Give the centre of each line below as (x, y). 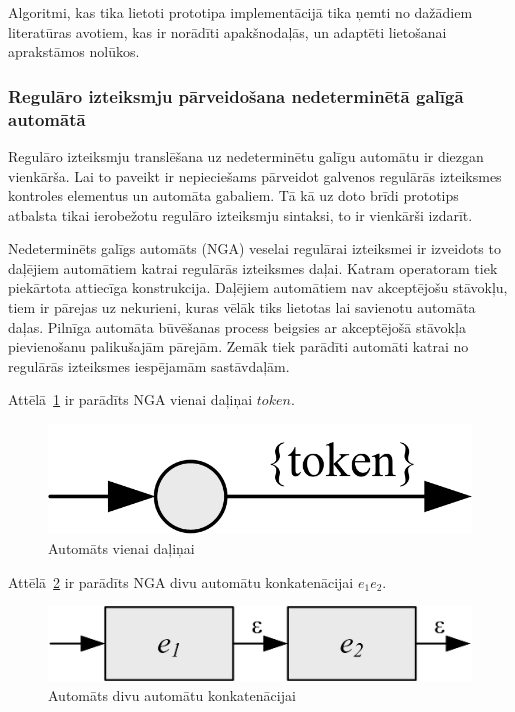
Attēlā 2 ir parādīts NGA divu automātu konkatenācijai (181, 581)
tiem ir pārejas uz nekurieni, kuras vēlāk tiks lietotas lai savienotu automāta (242, 307)
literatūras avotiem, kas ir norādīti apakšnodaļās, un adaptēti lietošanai (227, 31)
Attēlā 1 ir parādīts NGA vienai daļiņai (130, 399)
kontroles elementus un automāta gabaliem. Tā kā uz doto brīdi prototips (233, 195)
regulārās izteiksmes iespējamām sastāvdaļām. (149, 365)
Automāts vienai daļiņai (121, 548)
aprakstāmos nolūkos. (74, 51)
